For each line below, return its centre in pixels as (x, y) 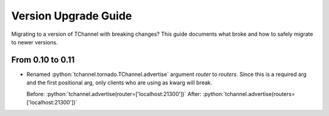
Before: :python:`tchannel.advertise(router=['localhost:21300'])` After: (114, 94)
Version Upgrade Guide (72, 16)
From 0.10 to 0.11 (43, 60)
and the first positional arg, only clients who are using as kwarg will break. (119, 83)
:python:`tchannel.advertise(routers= (249, 94)
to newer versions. (34, 42)
